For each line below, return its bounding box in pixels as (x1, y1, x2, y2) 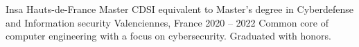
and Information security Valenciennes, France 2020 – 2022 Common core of (6, 15, 329, 29)
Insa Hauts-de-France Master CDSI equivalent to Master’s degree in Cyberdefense (6, 2, 353, 16)
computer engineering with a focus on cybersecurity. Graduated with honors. (6, 29, 331, 43)
